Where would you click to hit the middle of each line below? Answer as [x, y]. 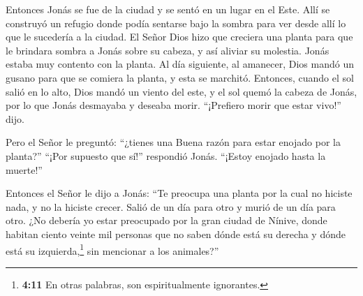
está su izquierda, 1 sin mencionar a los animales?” [112, 249]
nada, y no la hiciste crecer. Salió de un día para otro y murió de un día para [171, 206]
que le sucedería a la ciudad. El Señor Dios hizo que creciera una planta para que [179, 37]
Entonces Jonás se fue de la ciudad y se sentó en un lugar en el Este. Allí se [168, 9]
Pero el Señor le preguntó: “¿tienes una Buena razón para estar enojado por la [173, 142]
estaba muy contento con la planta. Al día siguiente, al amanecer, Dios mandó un [180, 64]
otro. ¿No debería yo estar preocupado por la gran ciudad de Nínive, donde [166, 220]
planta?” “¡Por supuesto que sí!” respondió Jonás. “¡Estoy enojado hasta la [166, 155]
